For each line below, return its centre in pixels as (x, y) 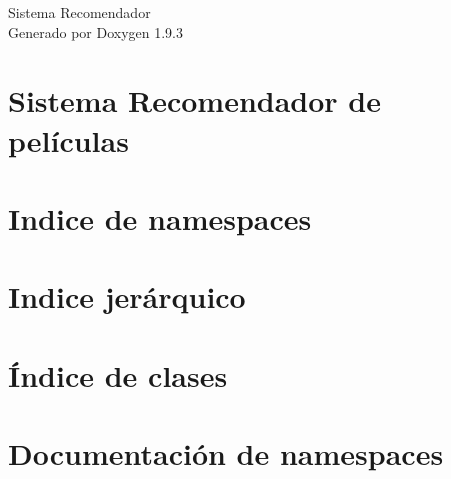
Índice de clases (118, 374)
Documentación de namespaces (226, 453)
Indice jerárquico (127, 296)
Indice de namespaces (160, 217)
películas (68, 139)
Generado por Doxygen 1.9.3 (95, 31)
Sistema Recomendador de (194, 100)
